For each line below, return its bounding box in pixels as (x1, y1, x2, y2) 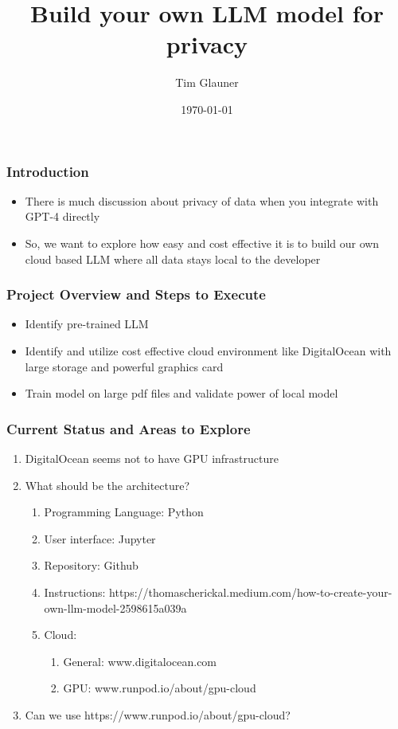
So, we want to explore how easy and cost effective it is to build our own (25, 234, 380, 251)
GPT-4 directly (25, 208, 100, 225)
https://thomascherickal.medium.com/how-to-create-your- (109, 583, 392, 600)
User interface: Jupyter (44, 530, 156, 547)
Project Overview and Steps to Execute (6, 284, 266, 304)
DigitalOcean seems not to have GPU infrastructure (25, 449, 279, 466)
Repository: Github (44, 557, 139, 574)
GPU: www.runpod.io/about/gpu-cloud (63, 680, 256, 696)
